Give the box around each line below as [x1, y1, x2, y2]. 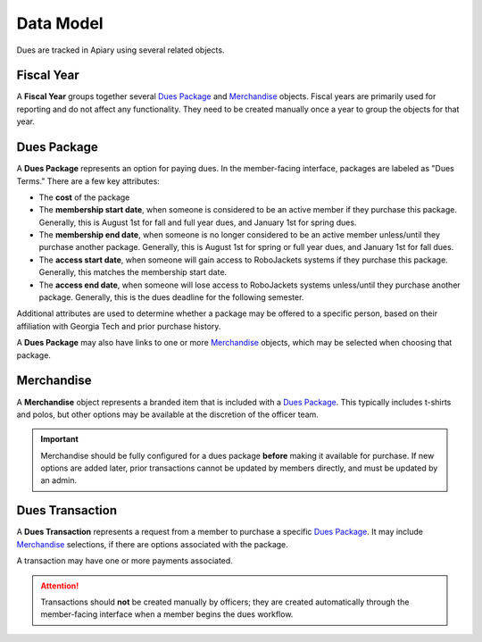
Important [40, 434, 79, 445]
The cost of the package [38, 192, 130, 203]
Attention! [40, 580, 79, 591]
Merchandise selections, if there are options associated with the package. [16, 538, 289, 549]
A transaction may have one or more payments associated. [16, 555, 234, 566]
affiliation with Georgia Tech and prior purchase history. [16, 321, 221, 331]
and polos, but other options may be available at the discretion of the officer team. [16, 409, 319, 420]
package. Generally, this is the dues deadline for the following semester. [38, 292, 304, 303]
